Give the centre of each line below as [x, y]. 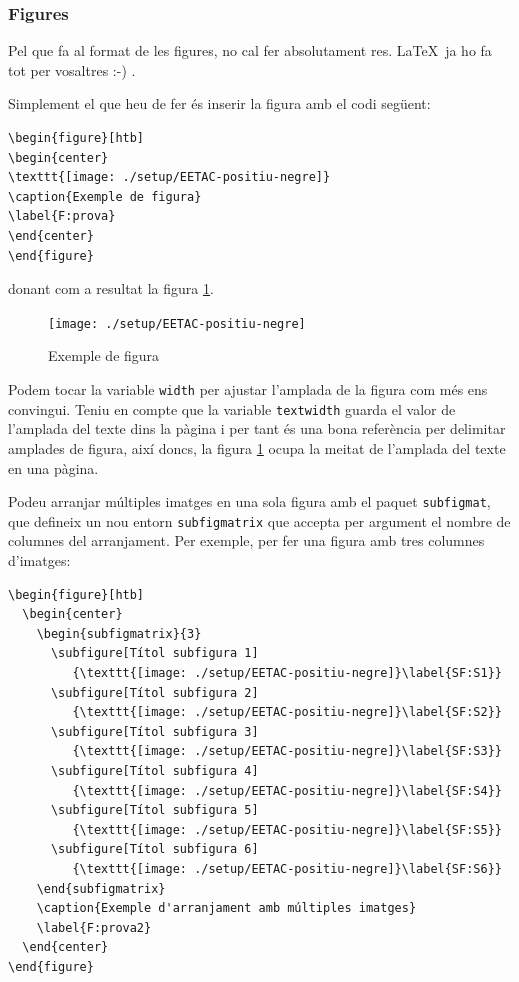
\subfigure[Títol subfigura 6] [154, 849]
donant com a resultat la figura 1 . [111, 288]
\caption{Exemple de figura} [105, 196]
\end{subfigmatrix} [101, 888]
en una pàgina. [53, 467]
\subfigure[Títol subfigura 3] [154, 731]
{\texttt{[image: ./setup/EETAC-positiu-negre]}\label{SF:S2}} [287, 712]
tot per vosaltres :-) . [72, 69]
